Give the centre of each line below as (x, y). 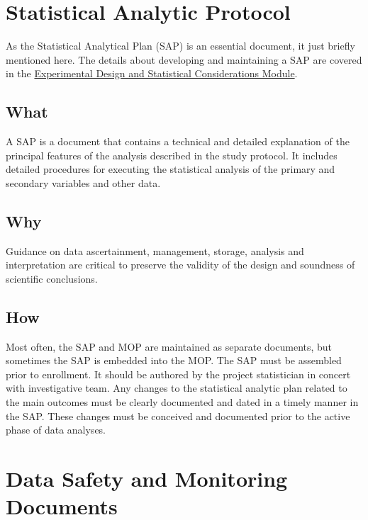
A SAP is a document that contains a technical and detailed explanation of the (178, 141)
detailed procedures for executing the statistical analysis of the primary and (171, 169)
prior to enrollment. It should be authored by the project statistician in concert (178, 374)
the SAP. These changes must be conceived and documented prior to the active (178, 416)
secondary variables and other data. (83, 182)
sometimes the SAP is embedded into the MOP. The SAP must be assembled (174, 360)
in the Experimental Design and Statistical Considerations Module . (152, 73)
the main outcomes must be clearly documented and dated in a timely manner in (182, 402)
